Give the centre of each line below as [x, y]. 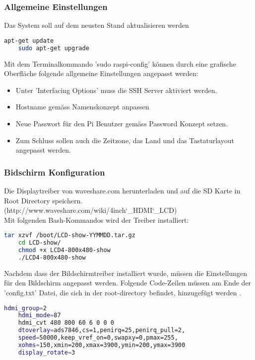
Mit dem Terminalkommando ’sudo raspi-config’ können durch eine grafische [120, 63]
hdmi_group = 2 [25, 308]
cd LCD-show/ [39, 243]
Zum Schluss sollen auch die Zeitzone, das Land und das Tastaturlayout [125, 140]
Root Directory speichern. [43, 200]
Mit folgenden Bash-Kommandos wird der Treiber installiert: [96, 220]
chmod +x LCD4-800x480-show [64, 250]
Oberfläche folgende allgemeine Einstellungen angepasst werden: [101, 73]
